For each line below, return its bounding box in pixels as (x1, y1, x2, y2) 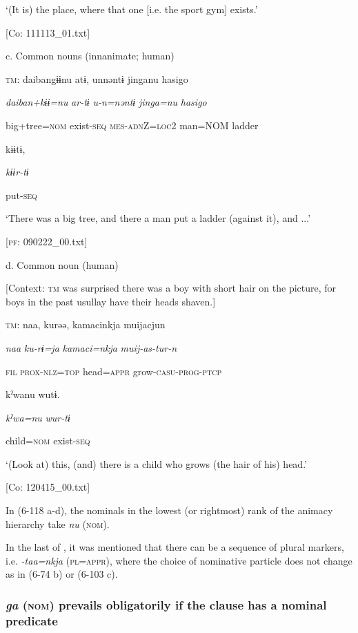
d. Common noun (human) (6, 257, 119, 272)
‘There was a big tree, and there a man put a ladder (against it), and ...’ (6, 211, 311, 225)
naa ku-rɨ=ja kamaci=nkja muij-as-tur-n (6, 340, 177, 355)
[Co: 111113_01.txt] (6, 25, 90, 39)
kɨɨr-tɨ (6, 164, 29, 179)
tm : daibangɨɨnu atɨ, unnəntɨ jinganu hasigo (6, 71, 188, 86)
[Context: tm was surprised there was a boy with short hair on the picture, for (6, 281, 337, 295)
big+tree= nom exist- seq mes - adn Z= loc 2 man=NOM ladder (6, 117, 259, 132)
